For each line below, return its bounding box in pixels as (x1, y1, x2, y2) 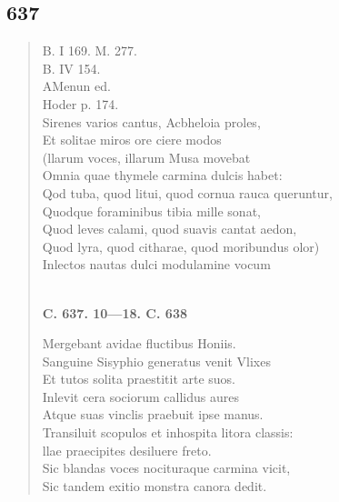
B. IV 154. (42, 58, 101, 77)
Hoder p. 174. (42, 94, 119, 113)
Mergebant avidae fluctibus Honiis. (42, 334, 236, 353)
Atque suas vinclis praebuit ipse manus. (42, 405, 264, 424)
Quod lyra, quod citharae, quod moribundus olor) (42, 236, 320, 256)
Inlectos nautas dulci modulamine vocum (42, 255, 271, 274)
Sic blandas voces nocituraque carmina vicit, (42, 458, 291, 477)
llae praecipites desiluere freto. (42, 440, 212, 459)
